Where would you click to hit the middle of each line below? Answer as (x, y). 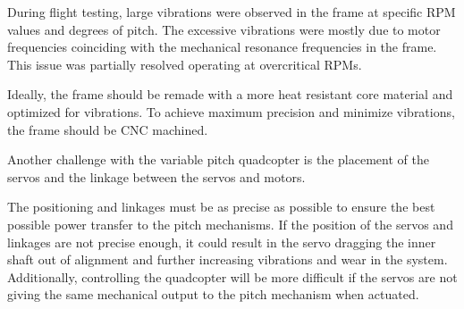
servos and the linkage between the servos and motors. (156, 176)
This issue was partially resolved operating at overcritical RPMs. (185, 64)
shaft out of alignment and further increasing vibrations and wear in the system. (228, 259)
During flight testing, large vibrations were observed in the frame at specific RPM (232, 12)
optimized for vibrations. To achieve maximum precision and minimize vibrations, (231, 111)
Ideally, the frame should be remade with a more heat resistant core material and (230, 94)
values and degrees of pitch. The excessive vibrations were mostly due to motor (224, 29)
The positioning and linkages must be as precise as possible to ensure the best (221, 207)
